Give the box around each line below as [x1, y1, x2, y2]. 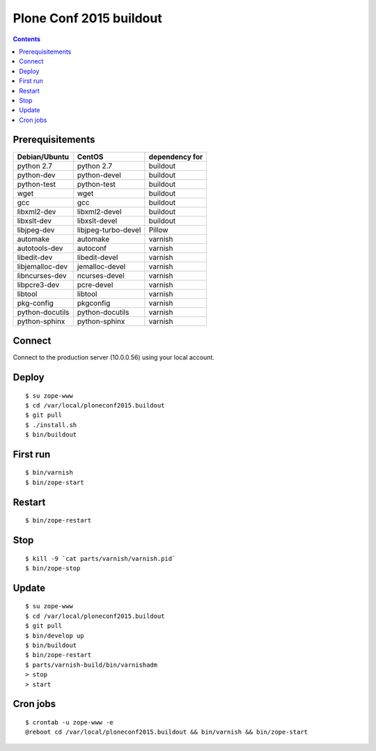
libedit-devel [77, 252, 118, 262]
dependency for [148, 152, 203, 162]
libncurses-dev [17, 270, 67, 280]
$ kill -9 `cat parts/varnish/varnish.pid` [25, 555, 176, 562]
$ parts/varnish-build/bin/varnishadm [25, 660, 158, 669]
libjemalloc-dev [17, 261, 68, 271]
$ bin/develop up [25, 631, 84, 640]
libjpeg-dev [17, 225, 55, 235]
